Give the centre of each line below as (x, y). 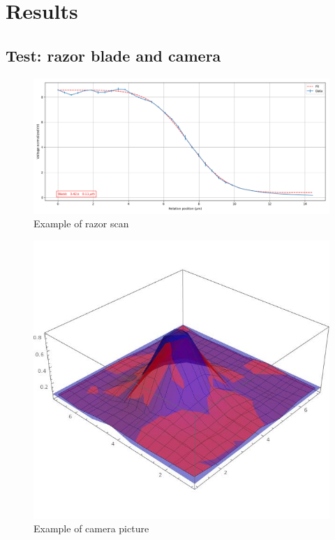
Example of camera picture (91, 528)
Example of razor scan (81, 223)
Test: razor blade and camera (113, 55)
